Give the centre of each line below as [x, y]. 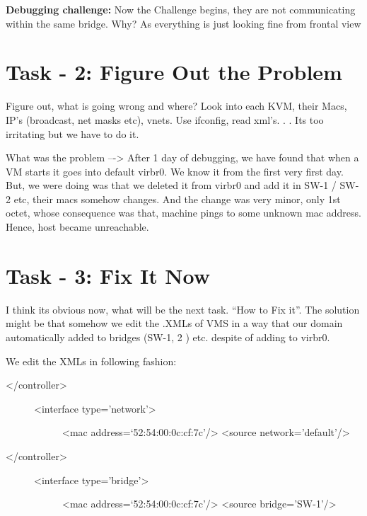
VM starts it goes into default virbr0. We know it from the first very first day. [175, 171]
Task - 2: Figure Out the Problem [174, 72]
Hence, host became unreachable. [77, 227]
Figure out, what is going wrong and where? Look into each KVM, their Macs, [176, 106]
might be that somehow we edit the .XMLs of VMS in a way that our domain [174, 323]
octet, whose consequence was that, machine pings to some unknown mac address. [183, 213]
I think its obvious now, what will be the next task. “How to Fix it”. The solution [183, 309]
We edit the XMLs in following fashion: [91, 361]
